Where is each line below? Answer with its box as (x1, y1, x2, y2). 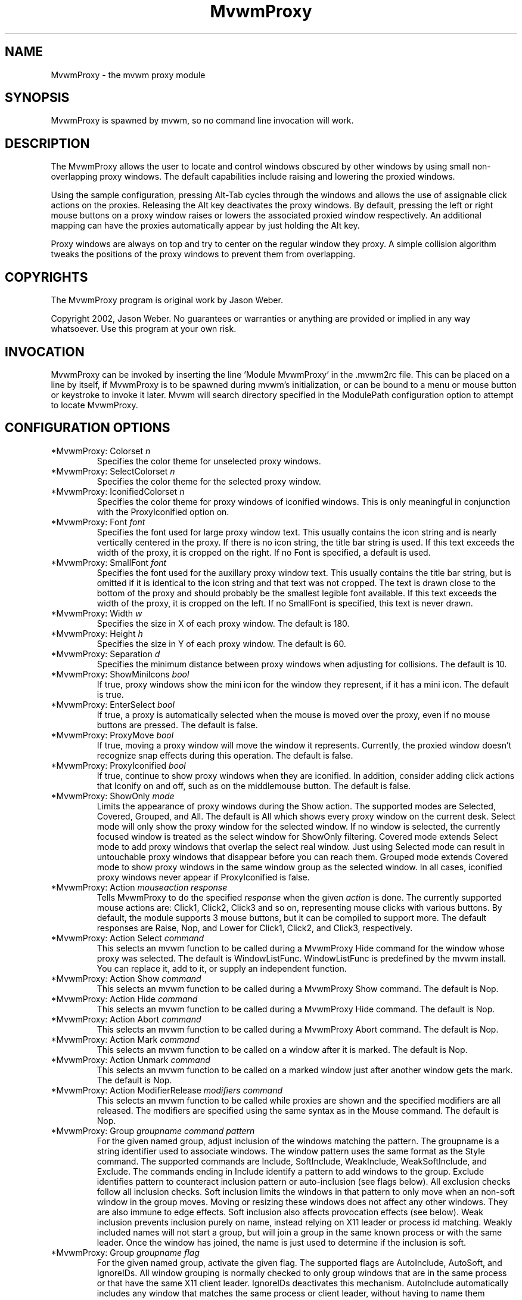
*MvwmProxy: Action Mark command (51, 1034, 200, 1045)
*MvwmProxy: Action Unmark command (51, 1054, 210, 1065)
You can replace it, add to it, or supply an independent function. (97, 963, 347, 974)
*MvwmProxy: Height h (51, 628, 143, 639)
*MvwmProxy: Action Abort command (51, 1013, 201, 1024)
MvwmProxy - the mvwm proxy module (51, 69, 206, 80)
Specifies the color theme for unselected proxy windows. (97, 455, 321, 466)
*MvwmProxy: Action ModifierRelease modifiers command (51, 1085, 283, 1095)
